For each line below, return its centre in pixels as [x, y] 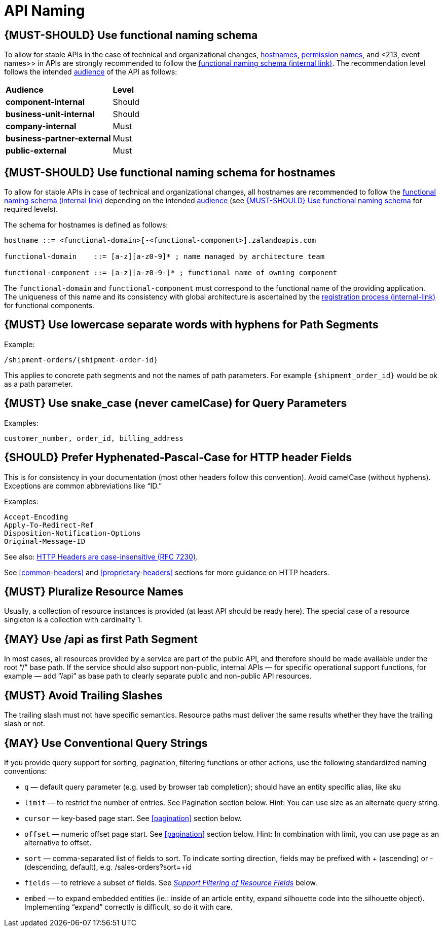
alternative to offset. [58, 842]
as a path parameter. [39, 384]
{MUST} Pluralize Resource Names [94, 591]
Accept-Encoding [36, 517]
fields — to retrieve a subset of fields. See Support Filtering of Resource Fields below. [171, 882]
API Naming [45, 11]
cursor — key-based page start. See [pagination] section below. [133, 818]
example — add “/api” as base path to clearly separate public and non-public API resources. [158, 676]
